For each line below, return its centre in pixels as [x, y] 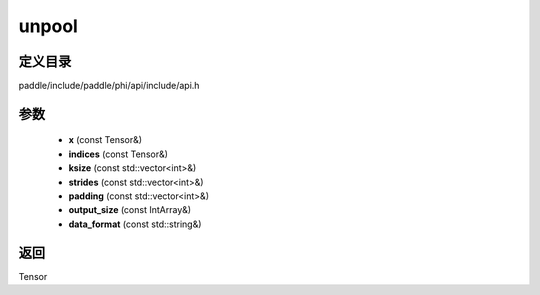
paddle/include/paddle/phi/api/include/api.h [109, 86]
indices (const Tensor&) [118, 154]
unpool [48, 26]
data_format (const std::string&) [135, 224]
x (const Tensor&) [105, 140]
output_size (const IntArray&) [130, 210]
